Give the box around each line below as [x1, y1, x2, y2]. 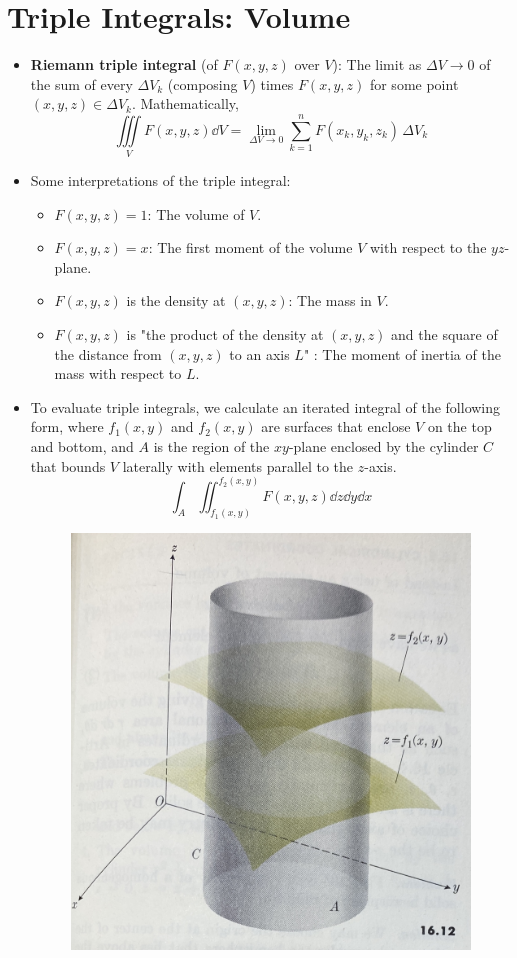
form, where [30, 416, 104, 437]
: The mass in [288, 290, 372, 311]
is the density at [126, 290, 226, 311]
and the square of [391, 324, 498, 344]
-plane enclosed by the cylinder [288, 435, 479, 456]
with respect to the [369, 237, 487, 258]
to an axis [229, 343, 290, 364]
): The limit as [332, 54, 422, 75]
